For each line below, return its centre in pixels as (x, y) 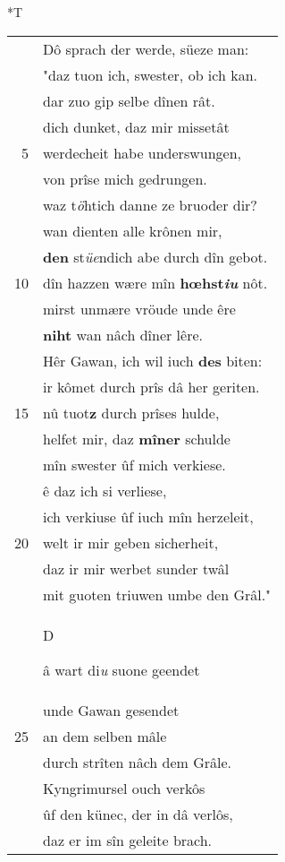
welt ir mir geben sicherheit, (131, 542)
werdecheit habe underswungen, (142, 152)
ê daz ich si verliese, (105, 490)
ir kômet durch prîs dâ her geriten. (151, 386)
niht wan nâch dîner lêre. (123, 334)
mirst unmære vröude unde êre (139, 308)
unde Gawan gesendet (111, 710)
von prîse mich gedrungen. (125, 178)
